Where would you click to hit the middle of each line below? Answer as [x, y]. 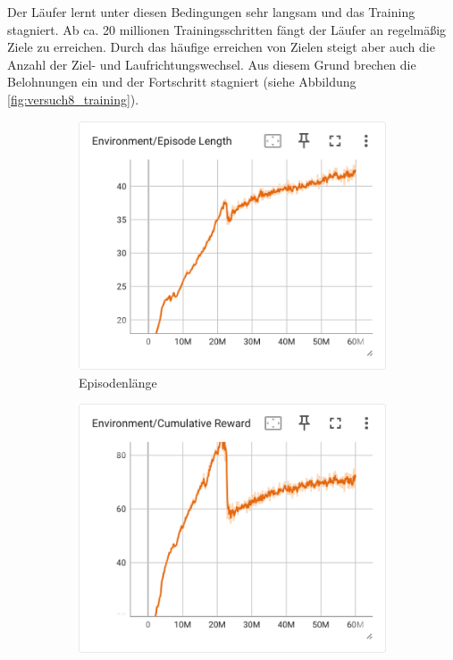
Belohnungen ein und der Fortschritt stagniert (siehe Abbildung [182, 82]
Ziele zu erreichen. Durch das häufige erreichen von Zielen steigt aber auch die [221, 47]
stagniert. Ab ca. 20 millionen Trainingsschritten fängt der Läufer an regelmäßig [227, 29]
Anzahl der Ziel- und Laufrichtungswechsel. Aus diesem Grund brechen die [212, 64]
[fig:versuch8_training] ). [73, 99]
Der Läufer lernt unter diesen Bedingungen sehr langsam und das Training [211, 12]
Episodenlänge [118, 382]
